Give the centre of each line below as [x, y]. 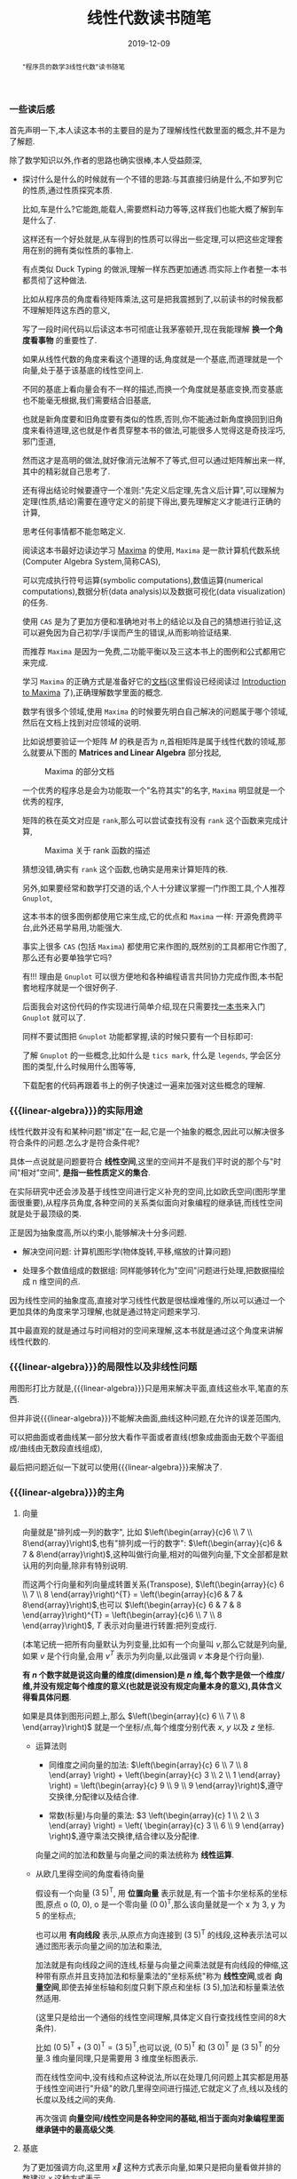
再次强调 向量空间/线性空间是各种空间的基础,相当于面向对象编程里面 [160, 2119]
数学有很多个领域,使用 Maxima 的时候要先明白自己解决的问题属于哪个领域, [155, 711]
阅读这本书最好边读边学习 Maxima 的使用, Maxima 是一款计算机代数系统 [151, 550]
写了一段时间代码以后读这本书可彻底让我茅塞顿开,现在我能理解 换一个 [148, 329]
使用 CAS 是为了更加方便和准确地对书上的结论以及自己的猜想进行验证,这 [152, 621]
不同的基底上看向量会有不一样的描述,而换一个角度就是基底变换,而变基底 [152, 389]
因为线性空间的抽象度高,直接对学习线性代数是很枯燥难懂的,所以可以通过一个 [148, 1301]
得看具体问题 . [47, 1697]
